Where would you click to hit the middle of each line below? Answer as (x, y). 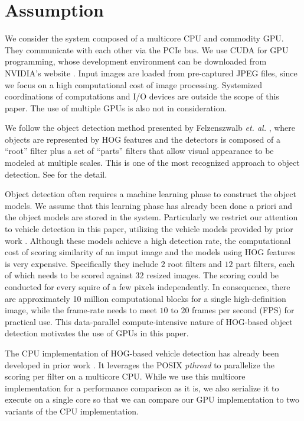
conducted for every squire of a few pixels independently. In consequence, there (148, 287)
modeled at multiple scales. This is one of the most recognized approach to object (152, 163)
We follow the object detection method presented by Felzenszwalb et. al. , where (150, 128)
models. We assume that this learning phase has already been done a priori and (149, 205)
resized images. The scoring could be (213, 275)
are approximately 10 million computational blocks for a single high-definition (146, 298)
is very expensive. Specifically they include (81, 263)
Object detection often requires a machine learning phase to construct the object (151, 194)
